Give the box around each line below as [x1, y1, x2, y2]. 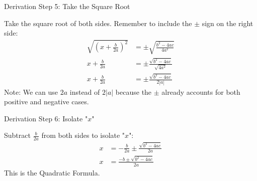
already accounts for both [161, 86, 240, 97]
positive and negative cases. [4, 96, 89, 107]
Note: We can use [4, 86, 58, 97]
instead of [69, 86, 100, 97]
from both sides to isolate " [41, 130, 125, 140]
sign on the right [202, 18, 253, 28]
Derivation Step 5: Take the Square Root [4, 1, 130, 11]
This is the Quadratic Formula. [4, 167, 100, 177]
